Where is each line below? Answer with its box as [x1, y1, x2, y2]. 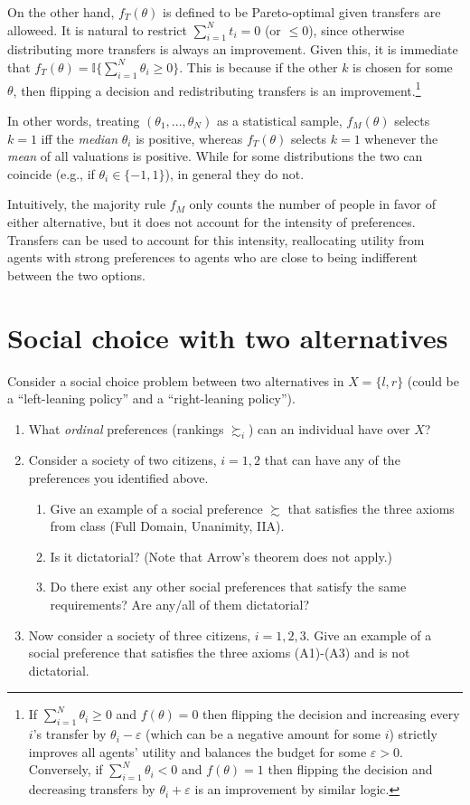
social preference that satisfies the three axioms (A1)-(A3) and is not [28, 643, 410, 662]
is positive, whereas [136, 128, 243, 147]
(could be [407, 371, 459, 390]
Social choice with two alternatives [7, 318, 448, 355]
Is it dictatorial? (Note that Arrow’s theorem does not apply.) [50, 546, 392, 565]
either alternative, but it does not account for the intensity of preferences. [7, 213, 416, 231]
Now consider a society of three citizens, [28, 625, 251, 644]
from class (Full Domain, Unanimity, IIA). [50, 516, 285, 535]
